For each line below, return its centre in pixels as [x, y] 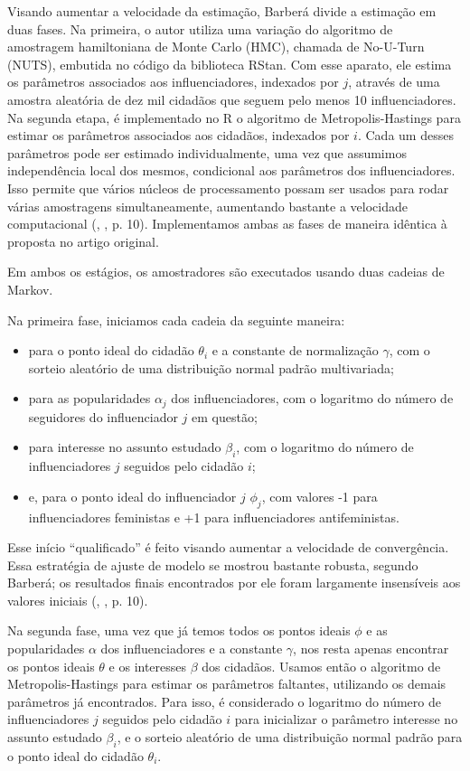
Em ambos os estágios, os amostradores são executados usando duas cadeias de [226, 272]
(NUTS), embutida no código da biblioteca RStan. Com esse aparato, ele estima [230, 64]
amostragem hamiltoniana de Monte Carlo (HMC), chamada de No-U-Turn [216, 47]
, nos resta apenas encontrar [371, 649]
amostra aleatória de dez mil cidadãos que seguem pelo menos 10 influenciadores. [232, 99]
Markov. [30, 289]
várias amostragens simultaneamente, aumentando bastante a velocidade [207, 206]
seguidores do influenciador [103, 416]
